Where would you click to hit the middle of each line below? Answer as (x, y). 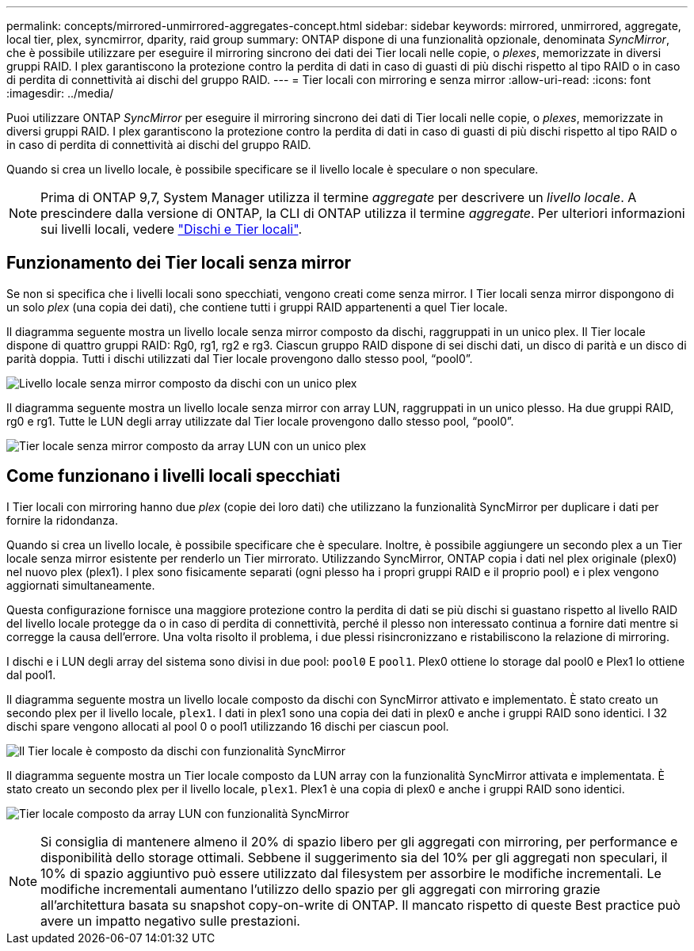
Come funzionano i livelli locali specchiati (173, 476)
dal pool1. (31, 674)
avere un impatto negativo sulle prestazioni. (170, 920)
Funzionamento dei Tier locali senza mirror (179, 263)
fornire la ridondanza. (63, 520)
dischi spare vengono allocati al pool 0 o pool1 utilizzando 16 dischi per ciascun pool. (228, 726)
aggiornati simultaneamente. (81, 585)
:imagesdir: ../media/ (60, 93)
